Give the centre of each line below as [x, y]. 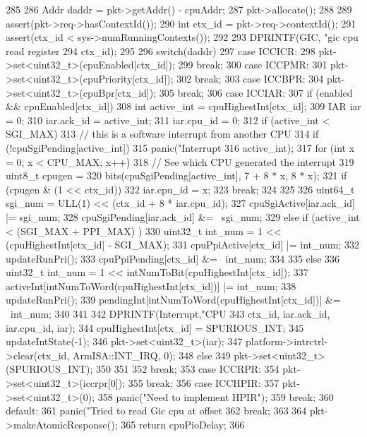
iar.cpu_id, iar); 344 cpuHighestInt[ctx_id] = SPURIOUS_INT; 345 [155, 327]
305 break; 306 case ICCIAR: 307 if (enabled [256, 92]
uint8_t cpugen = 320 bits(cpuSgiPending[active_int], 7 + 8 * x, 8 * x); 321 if [176, 175]
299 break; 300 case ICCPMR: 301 [253, 65]
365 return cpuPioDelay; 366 [183, 424]
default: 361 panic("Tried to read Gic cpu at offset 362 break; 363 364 [156, 411]
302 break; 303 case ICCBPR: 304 [250, 78]
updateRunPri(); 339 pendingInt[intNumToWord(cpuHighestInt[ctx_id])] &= [173, 300]
